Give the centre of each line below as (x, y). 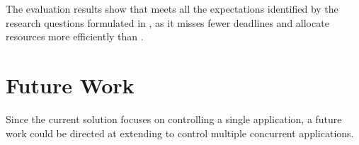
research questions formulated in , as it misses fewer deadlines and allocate (167, 22)
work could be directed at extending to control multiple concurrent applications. (180, 133)
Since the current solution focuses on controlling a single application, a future (174, 118)
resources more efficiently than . (75, 36)
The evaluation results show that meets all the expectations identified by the (172, 8)
